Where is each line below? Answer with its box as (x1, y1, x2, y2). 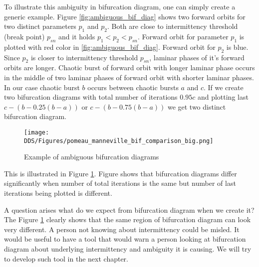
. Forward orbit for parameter (137, 31, 229, 41)
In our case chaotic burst (4, 82, 80, 92)
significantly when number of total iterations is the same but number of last (4, 178, 236, 188)
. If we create (203, 82, 244, 92)
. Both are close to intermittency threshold (107, 21, 238, 31)
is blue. (226, 41, 249, 52)
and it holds (58, 31, 95, 41)
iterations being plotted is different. (4, 188, 112, 198)
